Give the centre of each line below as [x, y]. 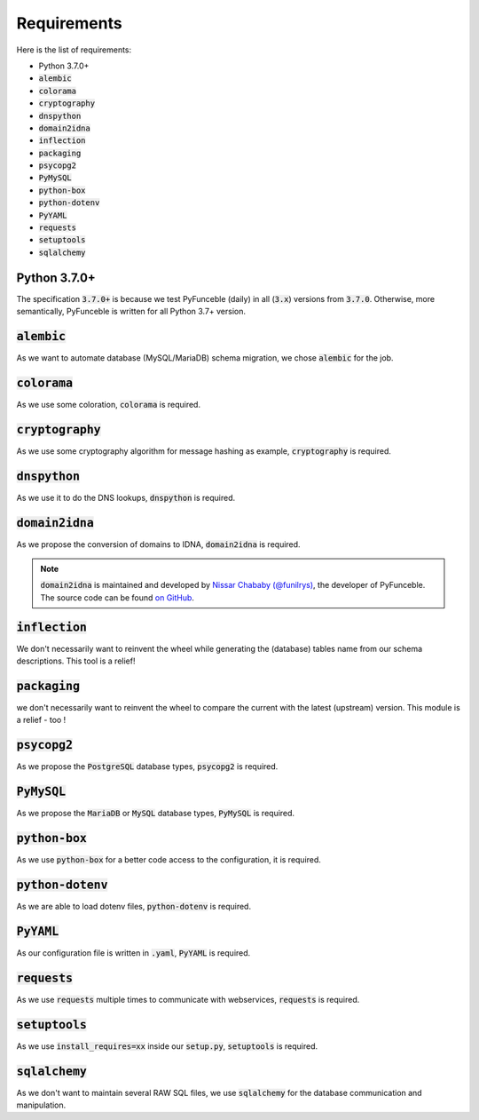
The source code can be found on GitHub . [118, 597]
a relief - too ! [41, 720]
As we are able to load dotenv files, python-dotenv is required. [134, 907]
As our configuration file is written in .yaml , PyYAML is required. [133, 953]
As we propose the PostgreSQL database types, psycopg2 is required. [147, 767]
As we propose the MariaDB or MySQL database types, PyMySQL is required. [156, 814]
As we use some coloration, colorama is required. [109, 404]
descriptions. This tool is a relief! [76, 661]
